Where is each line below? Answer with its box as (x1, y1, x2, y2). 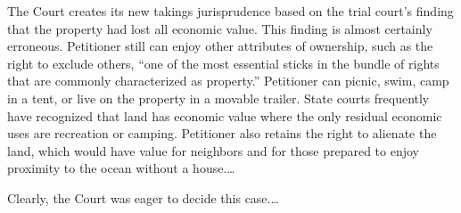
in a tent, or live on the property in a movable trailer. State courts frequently (7, 88, 430, 107)
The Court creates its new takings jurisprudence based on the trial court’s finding (7, 2, 454, 20)
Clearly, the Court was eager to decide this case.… (7, 188, 279, 207)
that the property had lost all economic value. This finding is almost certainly (7, 19, 432, 37)
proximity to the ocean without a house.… (7, 159, 235, 177)
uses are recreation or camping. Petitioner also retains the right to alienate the (7, 124, 437, 143)
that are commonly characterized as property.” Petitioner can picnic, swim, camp (7, 71, 449, 90)
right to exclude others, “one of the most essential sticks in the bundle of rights (7, 53, 440, 72)
